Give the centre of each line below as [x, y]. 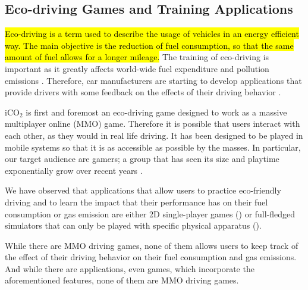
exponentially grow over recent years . [74, 170]
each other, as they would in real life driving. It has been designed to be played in [154, 135]
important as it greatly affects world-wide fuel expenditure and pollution [137, 68]
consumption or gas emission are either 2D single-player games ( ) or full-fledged [150, 213]
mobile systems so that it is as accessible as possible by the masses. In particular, [153, 147]
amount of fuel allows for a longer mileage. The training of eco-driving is [137, 57]
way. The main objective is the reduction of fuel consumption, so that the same [149, 45]
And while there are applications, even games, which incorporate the [130, 268]
